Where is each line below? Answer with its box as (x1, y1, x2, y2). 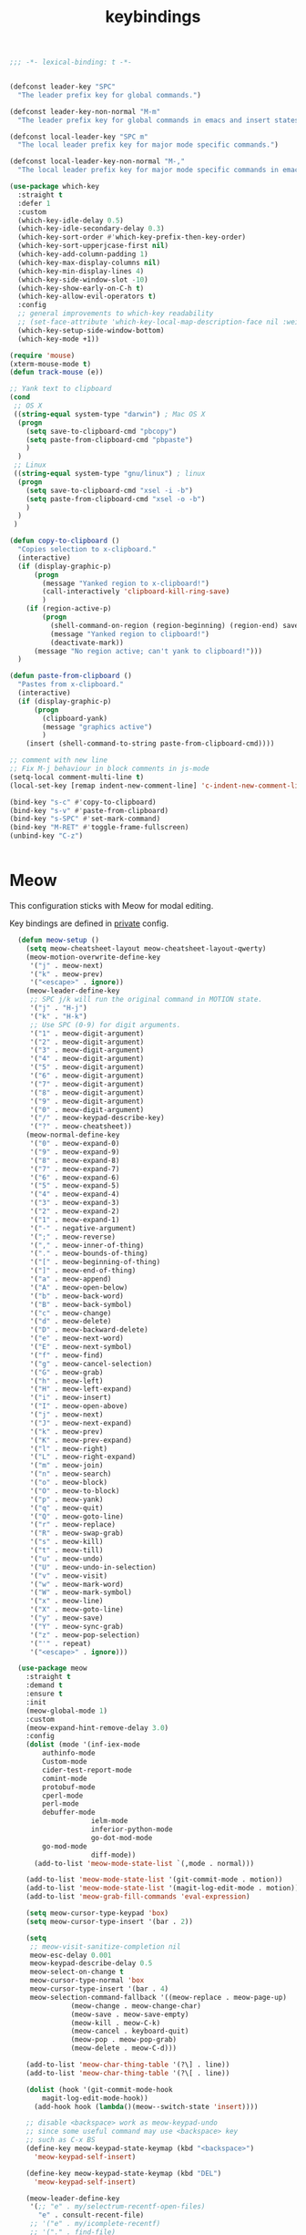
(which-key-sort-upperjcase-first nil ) (17, 242, 169, 251)
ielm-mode (90, 1817, 128, 1826)
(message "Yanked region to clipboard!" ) (49, 629, 209, 639)
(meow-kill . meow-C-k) (70, 2018, 161, 2027)
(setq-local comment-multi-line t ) (9, 772, 145, 781)
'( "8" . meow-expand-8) (29, 1156, 120, 1165)
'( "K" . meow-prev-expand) (29, 1436, 132, 1445)
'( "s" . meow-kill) (29, 1538, 104, 1547)
